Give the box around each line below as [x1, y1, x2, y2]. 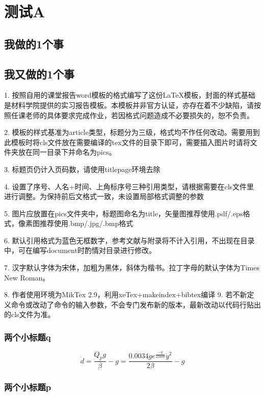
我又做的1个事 [4, 66, 75, 81]
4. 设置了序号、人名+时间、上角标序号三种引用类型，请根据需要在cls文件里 [4, 181, 254, 191]
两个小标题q [4, 330, 51, 343]
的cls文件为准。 [4, 309, 55, 320]
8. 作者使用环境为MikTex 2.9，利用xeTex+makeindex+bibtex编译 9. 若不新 [4, 289, 247, 300]
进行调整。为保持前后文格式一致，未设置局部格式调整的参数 [4, 191, 204, 202]
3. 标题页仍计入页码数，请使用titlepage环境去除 [4, 163, 161, 174]
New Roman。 [4, 272, 50, 282]
